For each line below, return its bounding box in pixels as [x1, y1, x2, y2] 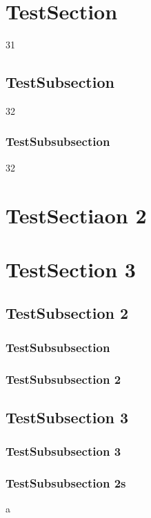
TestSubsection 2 [6, 302, 129, 324]
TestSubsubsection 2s [6, 474, 126, 492]
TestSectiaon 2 [6, 201, 147, 229]
